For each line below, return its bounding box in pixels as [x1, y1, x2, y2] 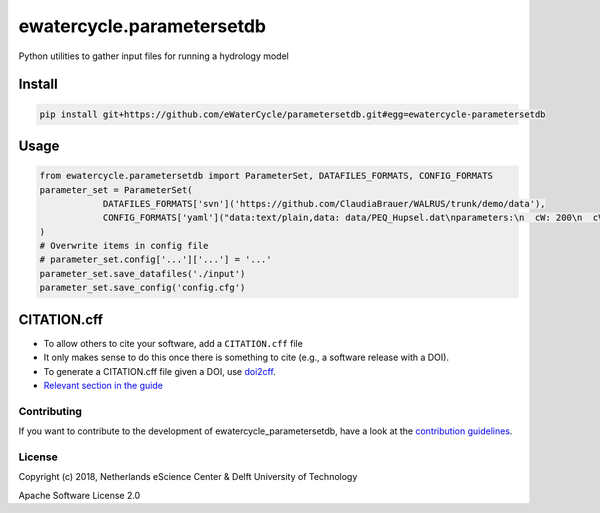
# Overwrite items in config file [39, 240, 209, 252]
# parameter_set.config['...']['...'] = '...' [39, 254, 272, 265]
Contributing [18, 404, 82, 418]
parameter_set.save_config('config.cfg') [39, 282, 246, 294]
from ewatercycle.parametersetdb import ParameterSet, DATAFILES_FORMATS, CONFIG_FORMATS [39, 170, 494, 182]
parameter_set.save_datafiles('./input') [39, 268, 246, 279]
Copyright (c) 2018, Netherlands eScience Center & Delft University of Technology [18, 471, 358, 483]
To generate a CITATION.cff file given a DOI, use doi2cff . [43, 365, 277, 377]
